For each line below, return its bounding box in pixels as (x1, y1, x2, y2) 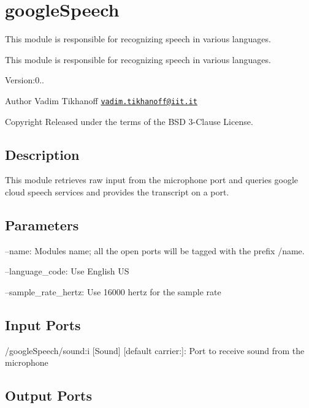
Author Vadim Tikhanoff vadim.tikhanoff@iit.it (5, 94, 197, 107)
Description (5, 145, 80, 164)
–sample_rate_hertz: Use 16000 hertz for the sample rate (5, 285, 221, 298)
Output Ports (5, 386, 93, 405)
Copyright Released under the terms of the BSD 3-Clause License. (5, 115, 253, 127)
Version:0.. (5, 74, 44, 86)
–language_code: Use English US (5, 265, 129, 278)
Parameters (5, 215, 79, 234)
